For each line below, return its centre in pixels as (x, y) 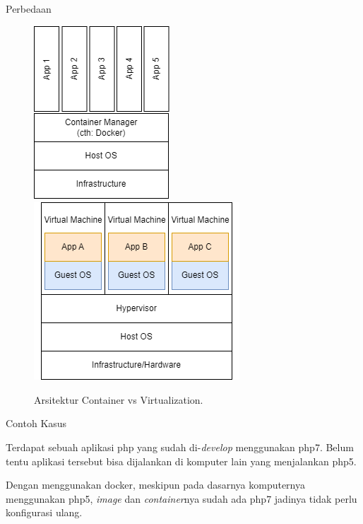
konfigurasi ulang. (44, 512)
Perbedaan (29, 8)
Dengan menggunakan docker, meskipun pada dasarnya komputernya (156, 485)
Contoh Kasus (36, 423)
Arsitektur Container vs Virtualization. (119, 399)
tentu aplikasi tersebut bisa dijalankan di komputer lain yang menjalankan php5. (181, 461)
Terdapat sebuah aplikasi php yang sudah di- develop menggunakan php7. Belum (180, 447)
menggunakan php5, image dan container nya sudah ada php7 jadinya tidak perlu (181, 498)
